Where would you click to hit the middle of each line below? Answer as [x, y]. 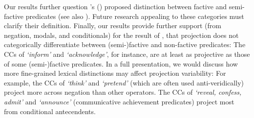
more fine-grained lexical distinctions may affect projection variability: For [115, 73]
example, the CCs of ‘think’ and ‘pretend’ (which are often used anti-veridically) [124, 82]
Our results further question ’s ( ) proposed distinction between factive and [116, 6]
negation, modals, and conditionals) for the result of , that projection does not [121, 35]
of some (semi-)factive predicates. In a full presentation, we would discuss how [121, 63]
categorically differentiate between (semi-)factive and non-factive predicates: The [125, 44]
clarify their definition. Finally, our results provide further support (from [113, 25]
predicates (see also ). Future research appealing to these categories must [135, 16]
